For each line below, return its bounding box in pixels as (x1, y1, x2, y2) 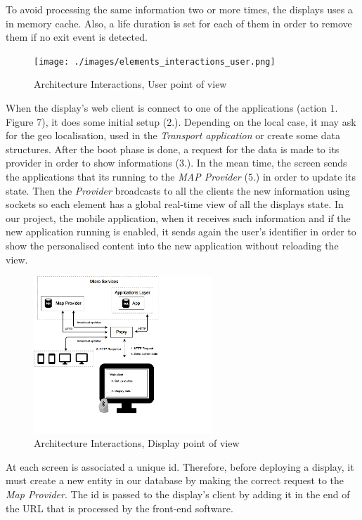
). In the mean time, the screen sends (186, 155, 347, 170)
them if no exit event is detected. (6, 30, 148, 44)
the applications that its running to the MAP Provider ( (6, 169, 248, 183)
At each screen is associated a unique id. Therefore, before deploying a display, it (6, 459, 354, 474)
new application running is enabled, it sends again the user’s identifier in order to (6, 224, 356, 239)
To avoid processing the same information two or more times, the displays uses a (6, 2, 353, 16)
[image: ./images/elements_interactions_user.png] (34, 56, 276, 67)
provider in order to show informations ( (6, 155, 179, 170)
